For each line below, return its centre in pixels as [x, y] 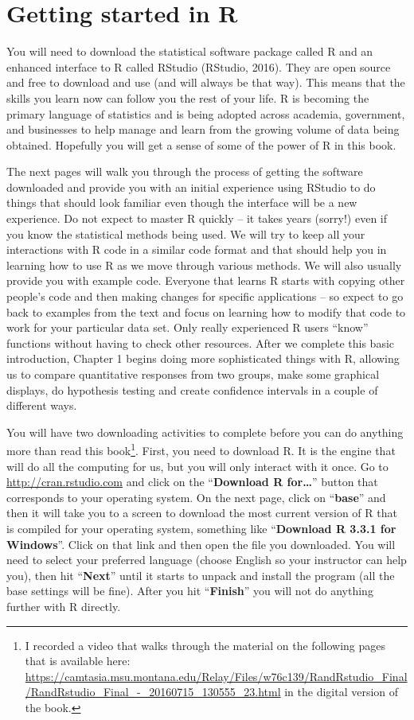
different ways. [42, 405]
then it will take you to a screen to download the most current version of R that [202, 513]
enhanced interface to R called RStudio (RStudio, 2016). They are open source [199, 66]
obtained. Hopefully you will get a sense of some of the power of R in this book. [201, 144]
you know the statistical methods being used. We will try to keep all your [186, 234]
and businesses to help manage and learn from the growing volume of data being [203, 129]
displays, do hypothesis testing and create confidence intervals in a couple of [192, 389]
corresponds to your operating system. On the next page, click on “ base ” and [196, 497]
